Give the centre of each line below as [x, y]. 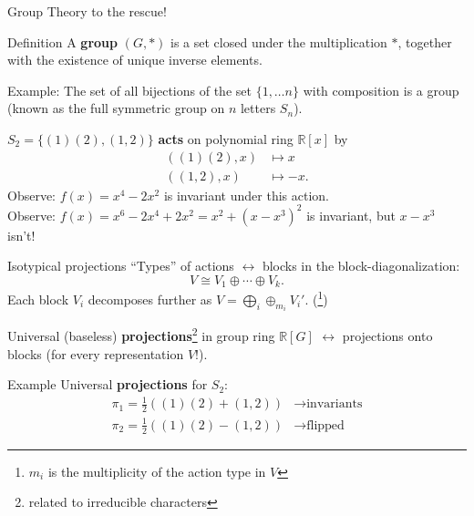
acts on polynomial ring [226, 138]
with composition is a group [381, 90]
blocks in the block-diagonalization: [361, 266]
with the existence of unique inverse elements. [135, 60]
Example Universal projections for [108, 384]
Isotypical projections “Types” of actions [121, 266]
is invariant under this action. [246, 195]
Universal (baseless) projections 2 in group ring [141, 335]
